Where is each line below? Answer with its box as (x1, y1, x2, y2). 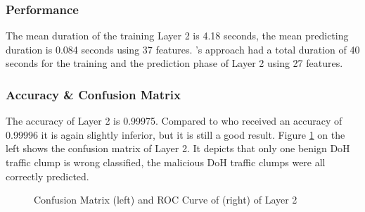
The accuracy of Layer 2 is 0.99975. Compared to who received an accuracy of (6, 113, 342, 128)
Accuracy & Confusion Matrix (6, 85, 181, 103)
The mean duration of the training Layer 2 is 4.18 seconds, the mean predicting (6, 28, 349, 43)
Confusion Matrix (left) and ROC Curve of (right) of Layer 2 (34, 192, 297, 207)
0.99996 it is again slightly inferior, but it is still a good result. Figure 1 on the (6, 127, 345, 142)
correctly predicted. (6, 168, 89, 183)
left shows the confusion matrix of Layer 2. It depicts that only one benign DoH (6, 141, 350, 156)
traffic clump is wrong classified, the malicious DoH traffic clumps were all (6, 155, 326, 169)
